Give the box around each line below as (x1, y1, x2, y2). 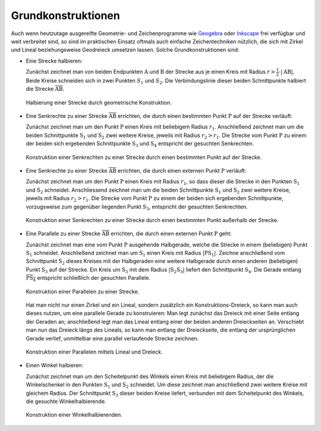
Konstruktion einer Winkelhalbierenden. (26, 411, 123, 418)
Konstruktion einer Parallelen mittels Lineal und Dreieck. (26, 348, 163, 355)
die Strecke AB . (26, 85, 65, 92)
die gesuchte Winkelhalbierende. (26, 398, 106, 405)
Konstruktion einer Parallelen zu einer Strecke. (26, 288, 140, 295)
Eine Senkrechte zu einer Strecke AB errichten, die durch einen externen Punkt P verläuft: (26, 167, 247, 174)
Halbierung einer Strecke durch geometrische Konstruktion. (26, 99, 172, 106)
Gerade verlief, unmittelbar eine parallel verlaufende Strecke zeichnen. (26, 335, 199, 342)
